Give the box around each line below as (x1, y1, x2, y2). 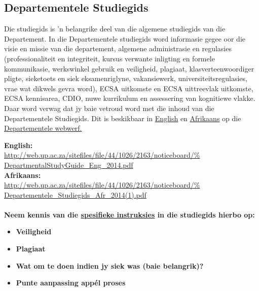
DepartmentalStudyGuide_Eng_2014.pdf (4, 159, 133, 170)
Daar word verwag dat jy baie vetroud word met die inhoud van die (4, 102, 214, 113)
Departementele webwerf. (4, 123, 82, 133)
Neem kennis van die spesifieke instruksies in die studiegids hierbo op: (4, 209, 255, 220)
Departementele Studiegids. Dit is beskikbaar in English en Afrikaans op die (4, 113, 241, 123)
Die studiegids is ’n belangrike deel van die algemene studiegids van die (4, 23, 226, 34)
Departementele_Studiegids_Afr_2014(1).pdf (4, 189, 146, 200)
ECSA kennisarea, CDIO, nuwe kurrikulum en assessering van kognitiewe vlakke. (4, 93, 255, 103)
